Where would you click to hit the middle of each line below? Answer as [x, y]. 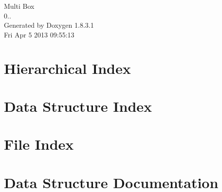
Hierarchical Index [67, 68]
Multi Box [19, 6]
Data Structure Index [78, 106]
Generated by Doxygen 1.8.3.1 [49, 25]
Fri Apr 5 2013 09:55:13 [39, 34]
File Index [39, 144]
